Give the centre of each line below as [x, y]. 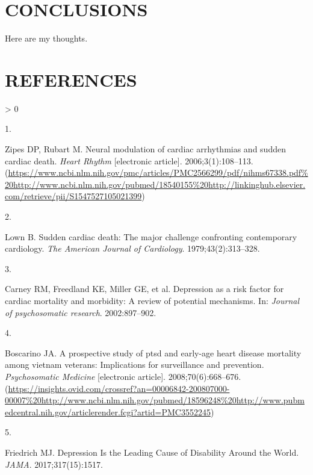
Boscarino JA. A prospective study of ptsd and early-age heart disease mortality [153, 352]
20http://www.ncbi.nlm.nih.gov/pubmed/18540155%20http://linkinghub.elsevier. [155, 184]
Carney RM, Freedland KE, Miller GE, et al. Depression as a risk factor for [144, 289]
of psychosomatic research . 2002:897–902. [81, 312]
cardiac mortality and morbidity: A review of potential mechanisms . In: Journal [152, 300]
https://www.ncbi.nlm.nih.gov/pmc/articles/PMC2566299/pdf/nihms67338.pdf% [158, 172]
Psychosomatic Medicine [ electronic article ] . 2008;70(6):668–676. [123, 376]
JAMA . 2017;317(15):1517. [54, 464]
